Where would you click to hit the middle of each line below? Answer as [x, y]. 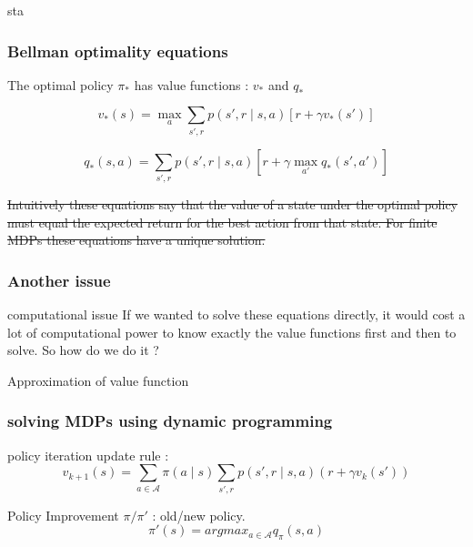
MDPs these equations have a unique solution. [136, 240]
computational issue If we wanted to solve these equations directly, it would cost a [236, 314]
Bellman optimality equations [118, 51]
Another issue [59, 280]
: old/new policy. [199, 515]
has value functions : [191, 84]
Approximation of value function [98, 380]
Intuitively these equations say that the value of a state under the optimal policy [233, 204]
